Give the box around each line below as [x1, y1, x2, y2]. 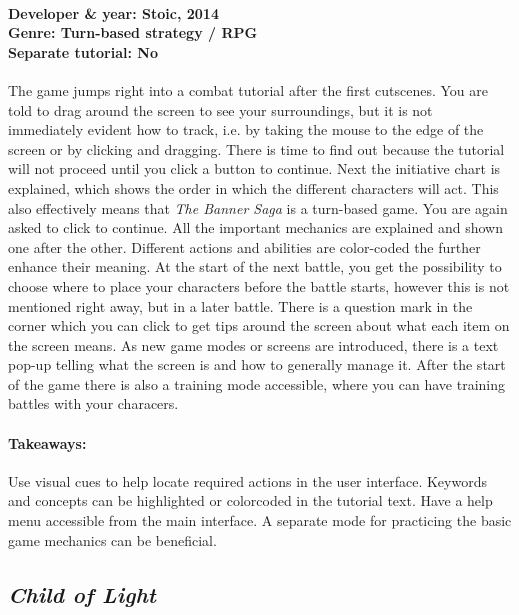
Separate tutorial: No [8, 41, 158, 62]
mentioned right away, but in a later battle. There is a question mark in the [8, 295, 473, 316]
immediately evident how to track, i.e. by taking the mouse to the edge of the [8, 119, 484, 140]
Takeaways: [8, 432, 87, 453]
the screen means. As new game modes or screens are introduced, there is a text [8, 334, 499, 355]
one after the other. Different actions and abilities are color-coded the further [8, 236, 481, 257]
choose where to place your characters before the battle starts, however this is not [8, 275, 510, 296]
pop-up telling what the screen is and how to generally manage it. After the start [8, 354, 506, 375]
